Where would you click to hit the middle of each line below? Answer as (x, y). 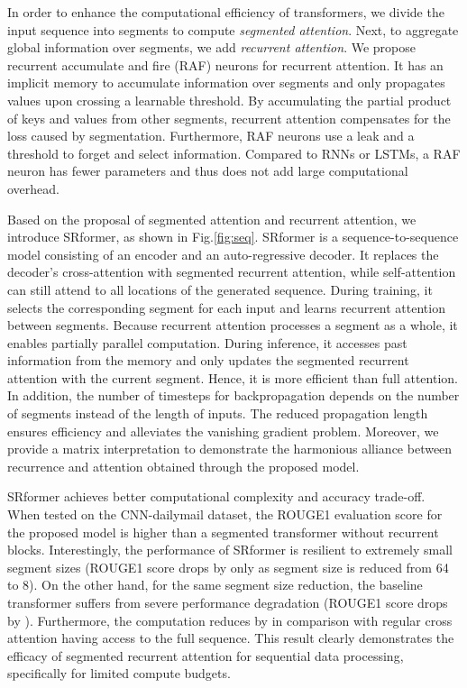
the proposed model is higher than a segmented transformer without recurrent (223, 532)
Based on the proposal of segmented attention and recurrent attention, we (212, 219)
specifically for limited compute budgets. (119, 673)
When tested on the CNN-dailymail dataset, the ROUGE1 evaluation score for (225, 514)
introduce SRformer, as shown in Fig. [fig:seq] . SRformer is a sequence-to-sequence (233, 237)
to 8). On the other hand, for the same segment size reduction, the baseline (215, 585)
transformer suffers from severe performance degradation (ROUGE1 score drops (228, 602)
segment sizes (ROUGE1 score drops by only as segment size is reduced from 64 (228, 567)
